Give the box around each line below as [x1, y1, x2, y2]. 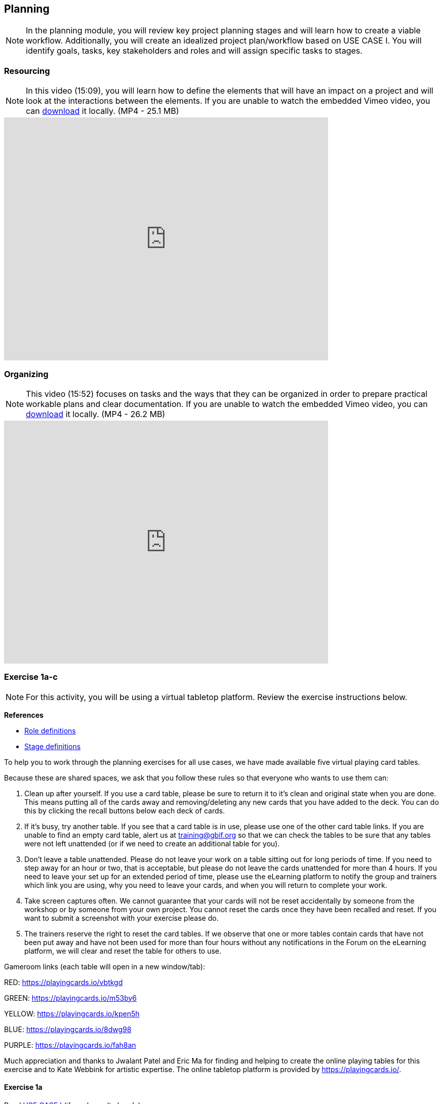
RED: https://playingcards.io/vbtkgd [4, 977, 123, 987]
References [4, 710, 44, 719]
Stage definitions [24, 742, 81, 751]
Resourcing [4, 65, 50, 76]
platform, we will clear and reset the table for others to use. [24, 946, 222, 955]
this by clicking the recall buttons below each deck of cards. [24, 806, 225, 815]
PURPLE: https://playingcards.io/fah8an [4, 1040, 136, 1049]
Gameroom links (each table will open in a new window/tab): [4, 962, 205, 971]
